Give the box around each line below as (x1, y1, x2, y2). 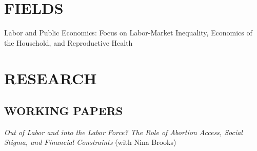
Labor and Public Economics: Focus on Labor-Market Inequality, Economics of (4, 27, 252, 38)
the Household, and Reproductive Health (4, 37, 133, 48)
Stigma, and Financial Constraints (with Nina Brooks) (4, 137, 176, 147)
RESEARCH (4, 67, 97, 88)
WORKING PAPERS (4, 103, 123, 119)
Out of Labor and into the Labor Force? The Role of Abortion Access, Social (4, 126, 243, 137)
